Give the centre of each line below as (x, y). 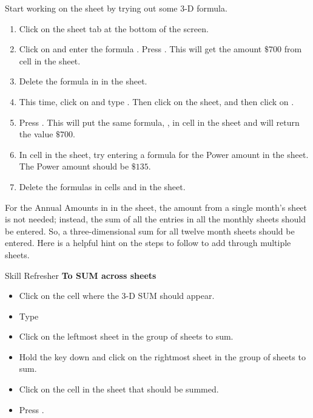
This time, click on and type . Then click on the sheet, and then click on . (156, 101)
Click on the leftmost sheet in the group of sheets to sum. (126, 336)
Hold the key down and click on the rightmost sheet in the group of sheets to (162, 356)
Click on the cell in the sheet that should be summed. (119, 389)
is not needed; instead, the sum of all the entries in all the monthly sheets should (156, 219)
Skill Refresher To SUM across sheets (81, 275)
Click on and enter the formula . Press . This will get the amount (140, 49)
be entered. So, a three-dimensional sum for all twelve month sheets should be (150, 231)
